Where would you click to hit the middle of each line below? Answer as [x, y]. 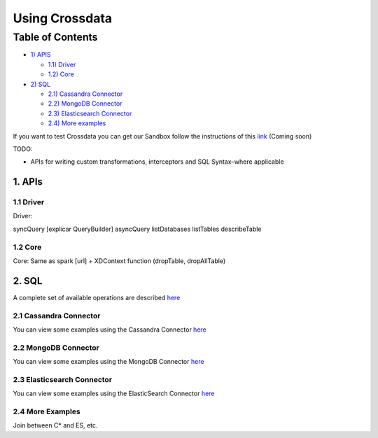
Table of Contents [55, 37]
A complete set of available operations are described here [97, 297]
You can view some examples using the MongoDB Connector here [108, 362]
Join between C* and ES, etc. [55, 425]
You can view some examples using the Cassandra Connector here [110, 330]
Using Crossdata [63, 18]
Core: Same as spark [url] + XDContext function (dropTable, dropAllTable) [119, 261]
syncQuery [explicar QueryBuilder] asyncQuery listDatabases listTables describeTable [137, 229]
